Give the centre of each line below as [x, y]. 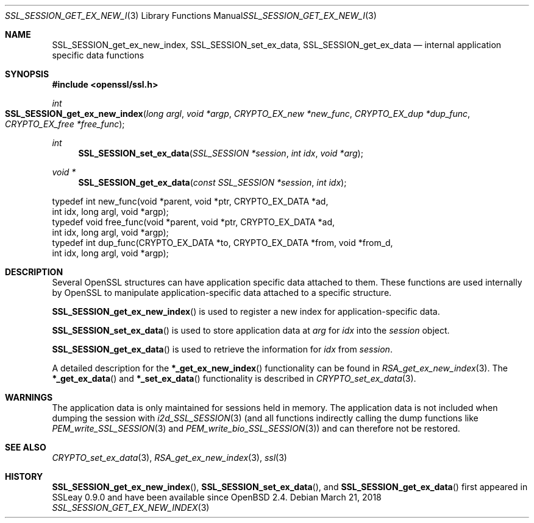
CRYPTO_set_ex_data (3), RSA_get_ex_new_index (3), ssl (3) [169, 458]
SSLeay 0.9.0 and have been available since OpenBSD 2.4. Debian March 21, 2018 [217, 497]
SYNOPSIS [27, 74]
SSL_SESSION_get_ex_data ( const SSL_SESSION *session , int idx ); [212, 182]
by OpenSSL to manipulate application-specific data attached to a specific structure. [222, 293]
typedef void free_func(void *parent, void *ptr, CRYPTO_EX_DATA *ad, [194, 222]
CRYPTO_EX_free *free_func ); [65, 124]
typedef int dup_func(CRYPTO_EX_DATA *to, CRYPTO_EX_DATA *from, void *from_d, [222, 243]
